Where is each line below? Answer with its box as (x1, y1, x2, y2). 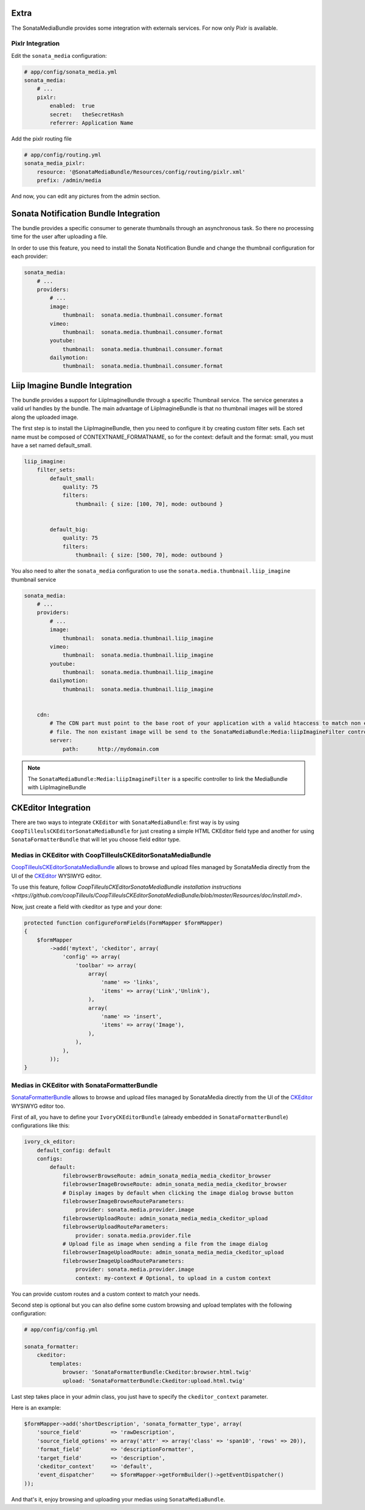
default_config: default (36, 1147, 111, 1153)
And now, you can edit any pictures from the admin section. (11, 192, 161, 200)
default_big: (49, 526, 89, 533)
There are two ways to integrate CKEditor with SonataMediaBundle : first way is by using (11, 819, 240, 826)
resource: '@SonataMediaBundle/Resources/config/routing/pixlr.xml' (36, 168, 246, 175)
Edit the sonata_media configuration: (11, 52, 107, 59)
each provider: (11, 253, 48, 260)
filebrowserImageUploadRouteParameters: (62, 1257, 185, 1264)
